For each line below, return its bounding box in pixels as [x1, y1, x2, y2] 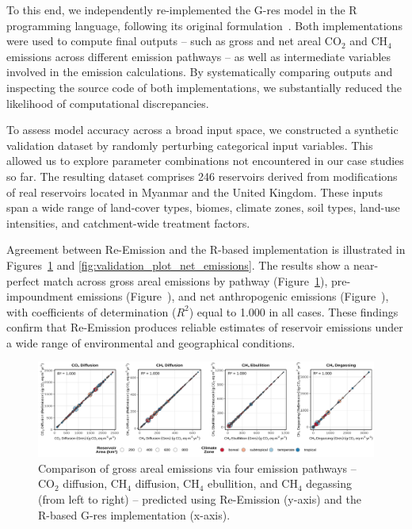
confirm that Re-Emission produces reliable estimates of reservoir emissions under [6, 319, 403, 335]
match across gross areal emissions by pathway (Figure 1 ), [43, 272, 328, 289]
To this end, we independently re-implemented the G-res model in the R [6, 2, 357, 17]
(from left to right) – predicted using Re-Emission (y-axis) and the [38, 490, 361, 507]
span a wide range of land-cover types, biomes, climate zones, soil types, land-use [6, 199, 400, 216]
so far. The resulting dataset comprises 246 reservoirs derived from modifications [6, 167, 398, 184]
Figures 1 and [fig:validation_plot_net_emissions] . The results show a [6, 256, 350, 273]
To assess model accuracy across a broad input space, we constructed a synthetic [6, 121, 399, 138]
